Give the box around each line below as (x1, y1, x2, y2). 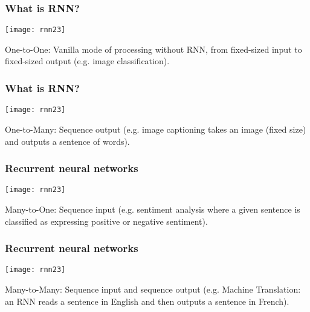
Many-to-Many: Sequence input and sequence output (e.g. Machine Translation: (5, 283, 301, 296)
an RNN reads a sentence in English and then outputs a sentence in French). (5, 294, 289, 307)
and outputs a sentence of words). (5, 134, 130, 147)
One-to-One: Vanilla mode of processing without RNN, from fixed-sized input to (5, 42, 302, 55)
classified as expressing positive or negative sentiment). (5, 214, 208, 227)
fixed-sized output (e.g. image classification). (5, 55, 170, 67)
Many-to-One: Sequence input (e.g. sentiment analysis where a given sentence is (5, 203, 300, 215)
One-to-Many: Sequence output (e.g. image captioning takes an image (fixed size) (5, 122, 306, 135)
